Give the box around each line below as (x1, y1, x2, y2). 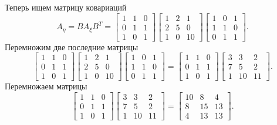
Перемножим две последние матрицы (5, 40, 138, 53)
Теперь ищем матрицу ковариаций (5, 1, 127, 13)
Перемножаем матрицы (5, 80, 87, 92)
